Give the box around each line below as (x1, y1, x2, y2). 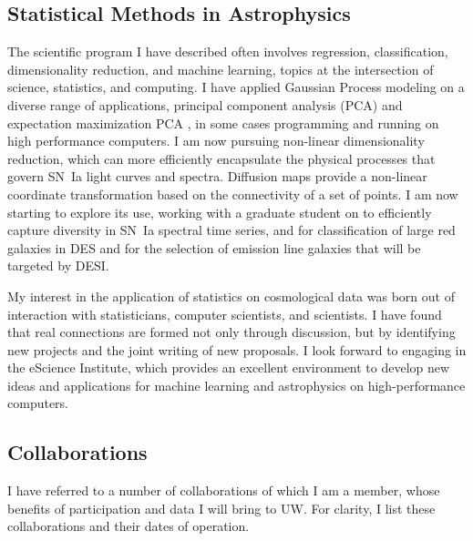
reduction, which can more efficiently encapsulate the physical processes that (7, 148, 436, 168)
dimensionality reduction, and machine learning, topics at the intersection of (7, 59, 434, 78)
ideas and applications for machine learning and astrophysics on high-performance (7, 375, 466, 394)
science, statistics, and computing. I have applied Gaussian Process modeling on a (7, 77, 465, 97)
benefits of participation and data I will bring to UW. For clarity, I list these (7, 498, 436, 517)
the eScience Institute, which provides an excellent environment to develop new (7, 358, 450, 377)
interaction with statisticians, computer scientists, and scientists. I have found (7, 304, 442, 323)
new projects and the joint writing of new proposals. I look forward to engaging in (7, 340, 467, 359)
